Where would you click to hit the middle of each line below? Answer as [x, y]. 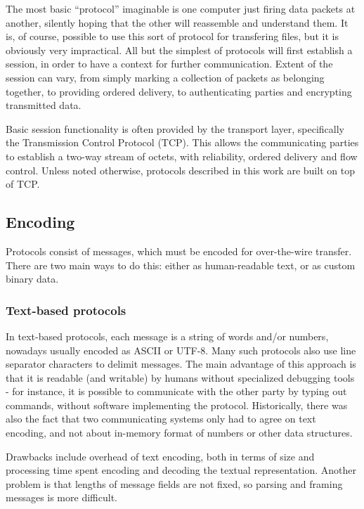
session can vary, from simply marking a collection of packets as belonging [165, 77]
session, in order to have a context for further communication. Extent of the [169, 64]
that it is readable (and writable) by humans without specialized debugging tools [180, 377]
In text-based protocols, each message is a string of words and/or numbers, [167, 336]
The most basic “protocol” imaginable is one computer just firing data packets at [181, 8]
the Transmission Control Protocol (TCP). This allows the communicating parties [182, 142]
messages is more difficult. [61, 497]
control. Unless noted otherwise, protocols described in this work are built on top [180, 170]
